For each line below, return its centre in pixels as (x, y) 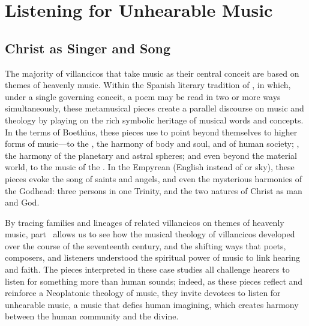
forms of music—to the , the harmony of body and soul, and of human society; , (152, 144)
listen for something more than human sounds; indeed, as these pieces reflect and (154, 281)
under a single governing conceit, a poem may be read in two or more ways (143, 96)
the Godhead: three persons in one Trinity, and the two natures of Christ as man (154, 190)
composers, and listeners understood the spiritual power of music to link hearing (152, 257)
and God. (22, 202)
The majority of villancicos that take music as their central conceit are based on (152, 73)
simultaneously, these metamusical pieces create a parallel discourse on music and (154, 108)
